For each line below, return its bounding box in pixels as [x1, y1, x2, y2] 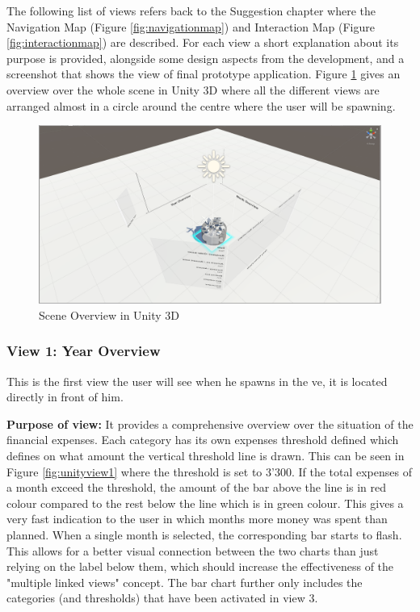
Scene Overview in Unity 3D [39, 306, 180, 323]
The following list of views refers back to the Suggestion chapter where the [6, 2, 376, 19]
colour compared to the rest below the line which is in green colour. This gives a [6, 494, 404, 511]
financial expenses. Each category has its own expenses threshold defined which [6, 431, 399, 448]
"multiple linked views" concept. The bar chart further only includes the [6, 573, 363, 590]
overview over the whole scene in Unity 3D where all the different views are [6, 81, 380, 98]
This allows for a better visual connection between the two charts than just [6, 542, 379, 559]
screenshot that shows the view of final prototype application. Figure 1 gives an [6, 65, 401, 82]
